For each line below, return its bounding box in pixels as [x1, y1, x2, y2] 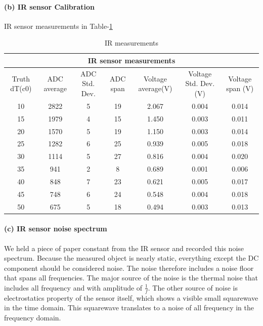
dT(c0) [10, 83, 32, 94]
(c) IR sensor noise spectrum [4, 223, 107, 234]
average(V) [138, 83, 172, 94]
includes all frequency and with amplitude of [4, 282, 143, 293]
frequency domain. [4, 312, 61, 322]
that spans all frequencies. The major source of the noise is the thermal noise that [4, 272, 258, 283]
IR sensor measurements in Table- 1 [4, 20, 113, 31]
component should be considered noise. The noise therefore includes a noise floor [4, 262, 254, 273]
